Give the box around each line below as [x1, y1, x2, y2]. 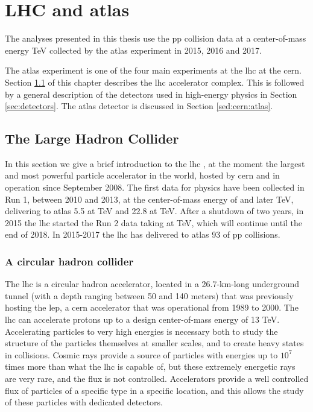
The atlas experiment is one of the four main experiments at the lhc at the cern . [5, 64, 302, 77]
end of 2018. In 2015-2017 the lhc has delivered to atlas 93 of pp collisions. [5, 228, 280, 241]
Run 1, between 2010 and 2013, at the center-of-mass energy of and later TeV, [5, 192, 294, 205]
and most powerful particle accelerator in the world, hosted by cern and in [5, 169, 280, 182]
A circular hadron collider [5, 253, 134, 268]
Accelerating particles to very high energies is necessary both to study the [5, 325, 278, 337]
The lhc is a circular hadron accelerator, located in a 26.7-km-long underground [5, 277, 300, 290]
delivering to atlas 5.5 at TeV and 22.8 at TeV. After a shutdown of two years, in [5, 204, 304, 217]
